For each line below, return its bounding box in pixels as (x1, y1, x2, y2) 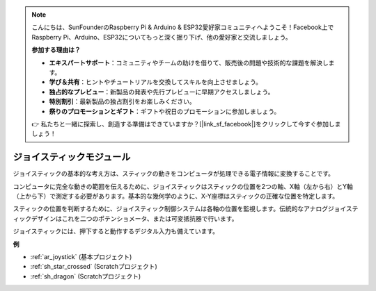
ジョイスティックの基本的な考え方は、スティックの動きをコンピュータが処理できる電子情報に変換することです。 (13, 169, 334, 178)
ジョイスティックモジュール (13, 151, 131, 163)
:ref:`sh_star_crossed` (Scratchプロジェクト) (30, 263, 158, 271)
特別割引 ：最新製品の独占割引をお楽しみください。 (49, 97, 196, 106)
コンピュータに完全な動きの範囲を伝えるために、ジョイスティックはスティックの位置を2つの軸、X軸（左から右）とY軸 (13, 182, 353, 190)
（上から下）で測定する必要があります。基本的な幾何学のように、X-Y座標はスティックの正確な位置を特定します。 (13, 192, 339, 200)
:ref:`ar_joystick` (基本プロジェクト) (30, 252, 132, 260)
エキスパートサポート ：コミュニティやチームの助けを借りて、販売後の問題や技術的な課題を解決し (49, 58, 329, 67)
